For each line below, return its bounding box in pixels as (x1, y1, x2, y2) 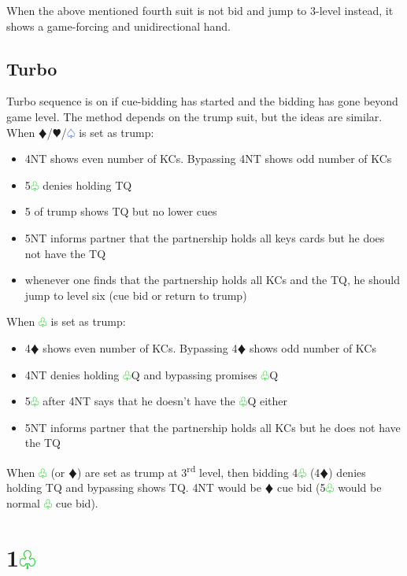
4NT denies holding (24, 366, 120, 382)
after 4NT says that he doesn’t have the (43, 393, 235, 409)
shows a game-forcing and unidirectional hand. (6, 17, 231, 34)
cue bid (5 (277, 479, 326, 496)
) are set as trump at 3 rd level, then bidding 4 (76, 461, 298, 480)
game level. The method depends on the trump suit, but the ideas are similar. (6, 108, 383, 124)
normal (6, 494, 40, 511)
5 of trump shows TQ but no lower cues (24, 203, 217, 220)
